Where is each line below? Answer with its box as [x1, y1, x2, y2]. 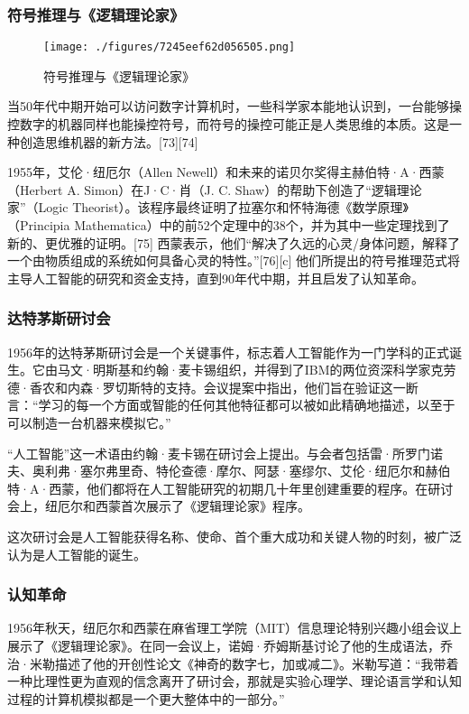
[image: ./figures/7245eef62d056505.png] [43, 41, 296, 54]
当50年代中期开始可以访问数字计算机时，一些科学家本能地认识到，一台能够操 [7, 97, 462, 116]
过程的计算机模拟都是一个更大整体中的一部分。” [7, 689, 285, 708]
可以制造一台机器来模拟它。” [7, 413, 171, 431]
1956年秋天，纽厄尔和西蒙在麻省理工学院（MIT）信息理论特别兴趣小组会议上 [7, 618, 462, 637]
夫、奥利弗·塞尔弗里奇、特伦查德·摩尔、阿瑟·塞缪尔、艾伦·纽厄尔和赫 [7, 461, 438, 480]
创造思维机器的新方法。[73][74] [19, 132, 198, 151]
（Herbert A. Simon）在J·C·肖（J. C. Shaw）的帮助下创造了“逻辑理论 [7, 180, 422, 199]
